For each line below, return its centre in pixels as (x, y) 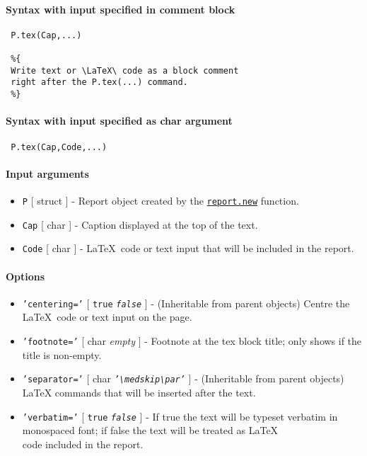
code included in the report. (83, 444)
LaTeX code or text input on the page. (107, 317)
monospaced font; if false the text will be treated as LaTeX (150, 430)
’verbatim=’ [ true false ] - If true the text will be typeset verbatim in (180, 416)
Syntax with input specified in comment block (121, 9)
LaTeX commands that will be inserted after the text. (139, 392)
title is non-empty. (62, 354)
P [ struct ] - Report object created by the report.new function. (161, 200)
